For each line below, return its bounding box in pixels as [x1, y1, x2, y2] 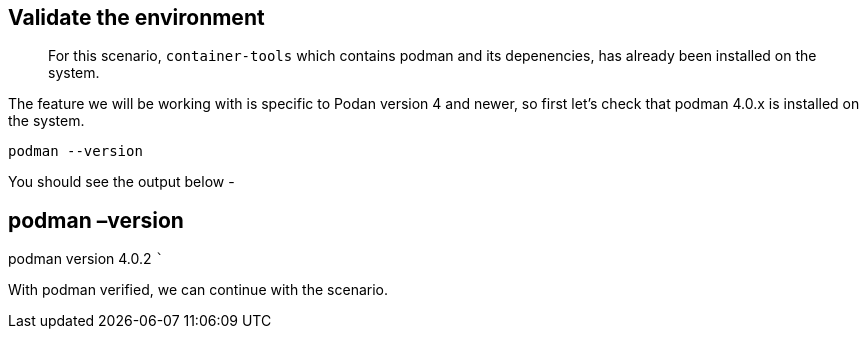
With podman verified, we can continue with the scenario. [8, 281, 388, 299]
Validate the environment [8, 5, 265, 30]
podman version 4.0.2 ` [8, 250, 164, 268]
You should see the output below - [8, 173, 235, 191]
